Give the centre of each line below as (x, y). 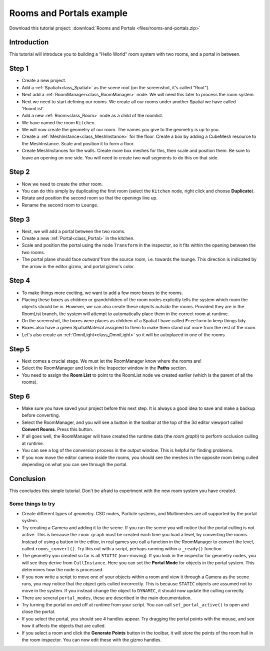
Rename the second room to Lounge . (60, 205)
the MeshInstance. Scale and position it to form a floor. (78, 143)
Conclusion (27, 479)
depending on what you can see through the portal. (74, 464)
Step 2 (19, 172)
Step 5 (19, 349)
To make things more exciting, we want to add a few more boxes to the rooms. (102, 293)
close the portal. (38, 612)
